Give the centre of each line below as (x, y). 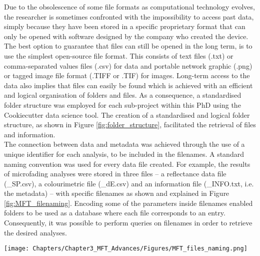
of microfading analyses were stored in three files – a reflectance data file (115, 174)
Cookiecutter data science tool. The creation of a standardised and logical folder (127, 114)
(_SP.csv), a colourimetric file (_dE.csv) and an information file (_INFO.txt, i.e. (129, 183)
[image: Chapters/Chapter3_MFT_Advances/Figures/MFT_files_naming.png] (126, 249)
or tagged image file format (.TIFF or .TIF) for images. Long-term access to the (127, 75)
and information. (30, 134)
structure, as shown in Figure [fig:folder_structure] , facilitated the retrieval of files (130, 124)
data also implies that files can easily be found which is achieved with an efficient (128, 85)
